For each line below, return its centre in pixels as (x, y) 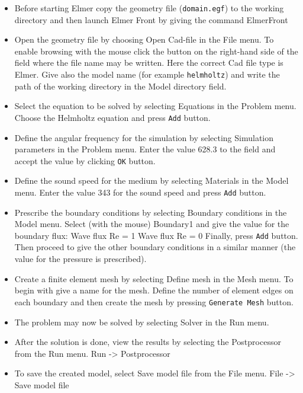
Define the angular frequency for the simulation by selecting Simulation (144, 137)
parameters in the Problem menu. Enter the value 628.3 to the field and (145, 149)
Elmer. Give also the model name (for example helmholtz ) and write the (147, 74)
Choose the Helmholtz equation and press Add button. (112, 117)
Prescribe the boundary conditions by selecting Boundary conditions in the (151, 212)
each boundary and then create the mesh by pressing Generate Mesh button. (154, 301)
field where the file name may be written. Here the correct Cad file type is (149, 63)
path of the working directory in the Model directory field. (120, 86)
